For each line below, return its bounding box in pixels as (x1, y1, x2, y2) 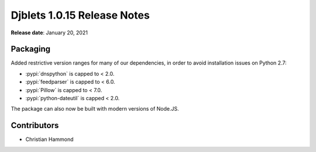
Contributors (11, 121, 59, 130)
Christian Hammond (25, 136, 74, 143)
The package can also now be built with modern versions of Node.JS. (11, 105, 179, 112)
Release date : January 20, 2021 (11, 29, 88, 36)
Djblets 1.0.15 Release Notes (11, 9, 150, 22)
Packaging (11, 44, 51, 54)
